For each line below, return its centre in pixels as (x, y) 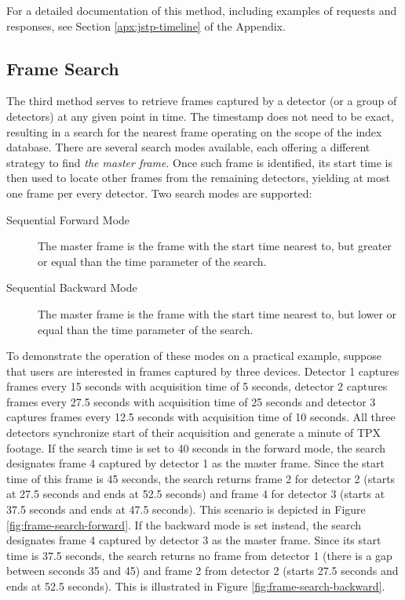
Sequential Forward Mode (68, 219)
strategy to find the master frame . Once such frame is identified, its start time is (200, 162)
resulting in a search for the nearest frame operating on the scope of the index (194, 131)
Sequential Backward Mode (72, 287)
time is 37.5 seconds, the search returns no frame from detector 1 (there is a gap (199, 555)
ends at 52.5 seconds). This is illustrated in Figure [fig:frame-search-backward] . (196, 586)
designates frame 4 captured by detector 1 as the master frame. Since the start (196, 463)
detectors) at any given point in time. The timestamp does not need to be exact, (200, 116)
